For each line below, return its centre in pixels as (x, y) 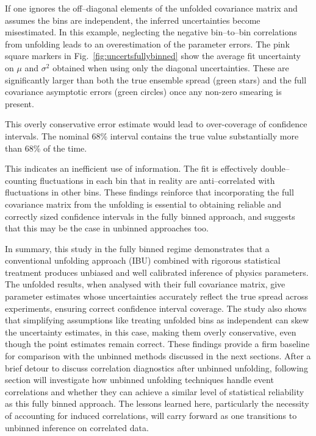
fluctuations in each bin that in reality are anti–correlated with (157, 180)
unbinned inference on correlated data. (77, 427)
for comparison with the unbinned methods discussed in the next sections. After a (158, 356)
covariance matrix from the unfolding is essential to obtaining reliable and (143, 204)
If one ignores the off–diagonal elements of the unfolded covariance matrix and (151, 8)
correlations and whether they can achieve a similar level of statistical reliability (155, 391)
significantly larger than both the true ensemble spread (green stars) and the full (156, 79)
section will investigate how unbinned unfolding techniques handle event (139, 380)
